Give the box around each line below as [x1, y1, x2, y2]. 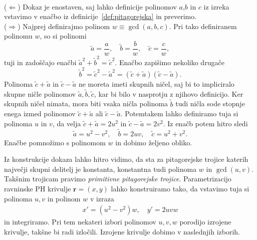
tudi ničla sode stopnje [175, 98, 245, 109]
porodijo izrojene [179, 216, 231, 227]
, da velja [52, 118, 81, 128]
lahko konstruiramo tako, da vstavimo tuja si [111, 183, 249, 194]
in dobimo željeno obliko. [115, 137, 192, 147]
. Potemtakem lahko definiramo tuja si [120, 108, 238, 119]
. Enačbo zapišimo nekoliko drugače [115, 57, 224, 67]
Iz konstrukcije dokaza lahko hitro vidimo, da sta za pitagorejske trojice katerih [4, 154, 248, 164]
